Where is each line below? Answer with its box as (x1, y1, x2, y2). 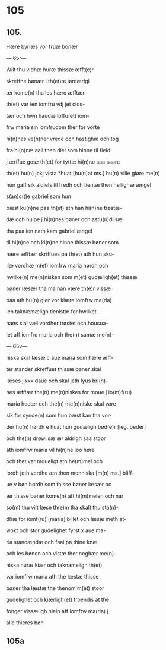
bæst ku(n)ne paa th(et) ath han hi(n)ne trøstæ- (6, 205, 123, 211)
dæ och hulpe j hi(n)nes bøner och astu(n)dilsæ (6, 216, 123, 223)
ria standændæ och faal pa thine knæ (6, 539, 98, 545)
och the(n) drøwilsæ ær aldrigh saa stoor (6, 435, 106, 442)
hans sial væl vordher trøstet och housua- (6, 319, 108, 326)
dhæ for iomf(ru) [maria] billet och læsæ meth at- (6, 516, 127, 522)
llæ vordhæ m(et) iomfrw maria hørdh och (6, 262, 108, 269)
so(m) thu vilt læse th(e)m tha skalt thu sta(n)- (6, 504, 119, 511)
